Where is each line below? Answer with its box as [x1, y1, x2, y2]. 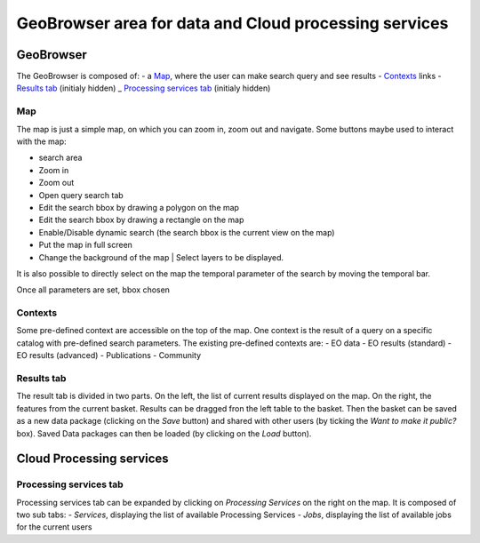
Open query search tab [38, 189, 124, 200]
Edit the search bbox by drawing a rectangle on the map [38, 214, 244, 226]
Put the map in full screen [38, 240, 133, 251]
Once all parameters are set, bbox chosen [16, 284, 171, 295]
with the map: [16, 136, 67, 147]
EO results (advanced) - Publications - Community [16, 350, 202, 361]
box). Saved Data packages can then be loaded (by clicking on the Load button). [16, 427, 312, 439]
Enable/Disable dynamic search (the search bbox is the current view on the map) [38, 227, 335, 237]
